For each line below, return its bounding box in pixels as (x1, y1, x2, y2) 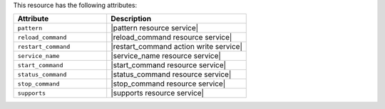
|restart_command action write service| (111, 42, 242, 52)
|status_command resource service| (111, 69, 232, 79)
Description (111, 14, 152, 24)
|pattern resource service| (111, 23, 199, 33)
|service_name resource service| (111, 51, 221, 61)
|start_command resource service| (111, 60, 227, 70)
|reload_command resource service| (111, 33, 232, 42)
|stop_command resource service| (111, 79, 226, 88)
